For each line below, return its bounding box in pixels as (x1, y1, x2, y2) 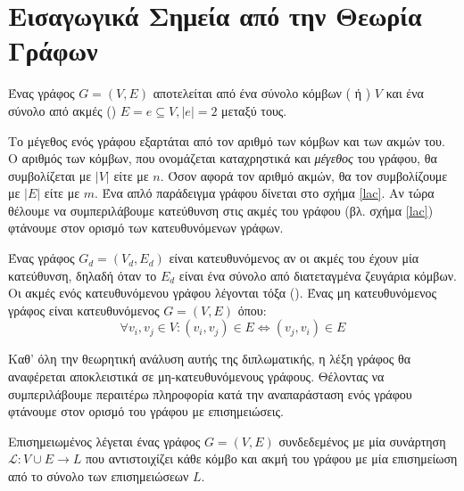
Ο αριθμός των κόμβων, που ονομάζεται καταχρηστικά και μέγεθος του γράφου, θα (8, 149, 437, 168)
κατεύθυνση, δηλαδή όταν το (8, 266, 157, 284)
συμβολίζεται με (8, 166, 92, 184)
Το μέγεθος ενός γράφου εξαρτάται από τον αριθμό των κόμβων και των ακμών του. (8, 131, 445, 150)
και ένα (385, 84, 424, 102)
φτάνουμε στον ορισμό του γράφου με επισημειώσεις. (8, 402, 285, 421)
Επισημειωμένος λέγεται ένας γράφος (8, 431, 201, 450)
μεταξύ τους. (221, 101, 287, 119)
